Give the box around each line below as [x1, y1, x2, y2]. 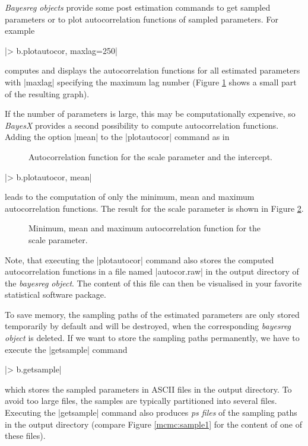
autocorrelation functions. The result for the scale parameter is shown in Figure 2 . [5, 202, 304, 214]
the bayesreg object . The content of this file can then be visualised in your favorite [5, 276, 302, 289]
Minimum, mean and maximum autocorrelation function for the [28, 222, 261, 234]
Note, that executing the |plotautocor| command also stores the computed [5, 253, 274, 266]
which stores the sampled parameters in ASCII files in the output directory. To [5, 383, 292, 395]
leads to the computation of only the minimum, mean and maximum [5, 190, 255, 203]
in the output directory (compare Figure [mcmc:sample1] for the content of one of [5, 418, 302, 430]
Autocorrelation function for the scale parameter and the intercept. [28, 150, 272, 163]
